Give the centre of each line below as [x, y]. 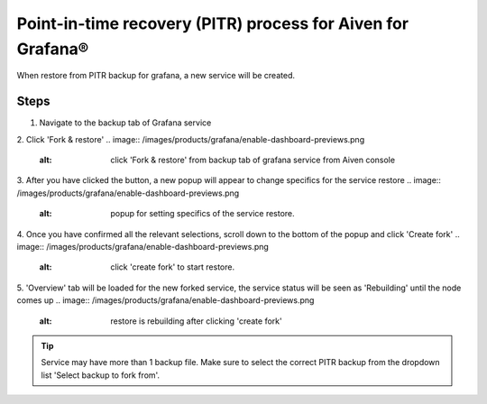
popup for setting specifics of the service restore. [202, 214]
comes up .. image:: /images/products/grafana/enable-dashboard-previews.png [165, 300]
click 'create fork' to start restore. [172, 267]
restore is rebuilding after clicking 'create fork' [197, 321]
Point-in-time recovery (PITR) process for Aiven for [213, 23]
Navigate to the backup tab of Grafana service [125, 123]
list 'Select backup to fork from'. [101, 375]
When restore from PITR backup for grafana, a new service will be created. [156, 76]
